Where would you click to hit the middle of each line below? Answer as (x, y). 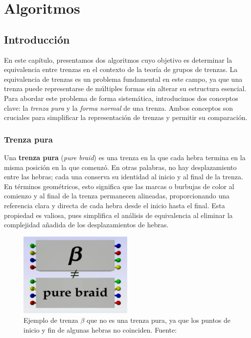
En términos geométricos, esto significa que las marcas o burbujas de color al (119, 186)
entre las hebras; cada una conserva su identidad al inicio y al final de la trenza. (124, 177)
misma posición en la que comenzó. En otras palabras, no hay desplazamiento (120, 167)
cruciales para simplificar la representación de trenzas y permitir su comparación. (126, 117)
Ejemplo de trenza (51, 320)
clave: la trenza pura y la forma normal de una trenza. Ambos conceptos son (119, 108)
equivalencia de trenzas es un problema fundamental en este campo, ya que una (123, 79)
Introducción (37, 39)
